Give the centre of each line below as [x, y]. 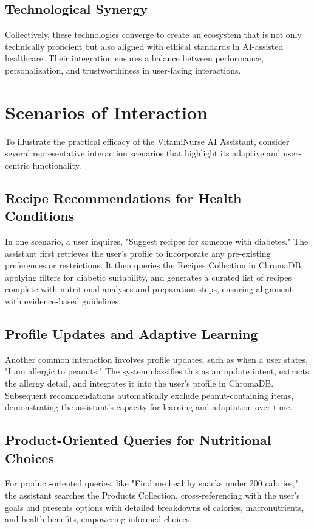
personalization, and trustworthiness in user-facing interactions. [123, 70]
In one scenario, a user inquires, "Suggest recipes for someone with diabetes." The [157, 241]
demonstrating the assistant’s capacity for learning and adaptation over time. [149, 407]
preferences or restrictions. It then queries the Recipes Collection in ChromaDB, [154, 265]
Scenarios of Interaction [107, 112]
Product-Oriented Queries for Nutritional [138, 440]
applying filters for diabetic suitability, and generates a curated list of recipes [148, 277]
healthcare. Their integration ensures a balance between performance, [134, 58]
